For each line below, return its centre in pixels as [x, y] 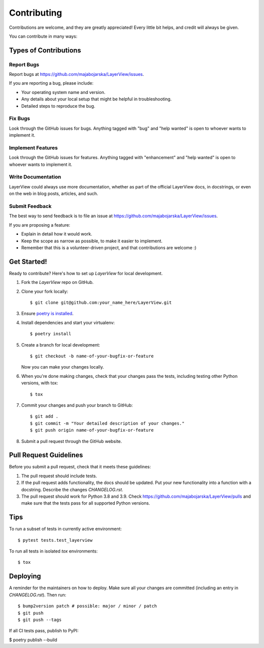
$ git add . [44, 417]
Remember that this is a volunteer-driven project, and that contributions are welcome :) [109, 248]
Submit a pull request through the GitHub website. [72, 441]
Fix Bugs [20, 118]
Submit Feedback [30, 207]
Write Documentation [35, 177]
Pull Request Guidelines [46, 455]
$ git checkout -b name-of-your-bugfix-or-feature [92, 356]
